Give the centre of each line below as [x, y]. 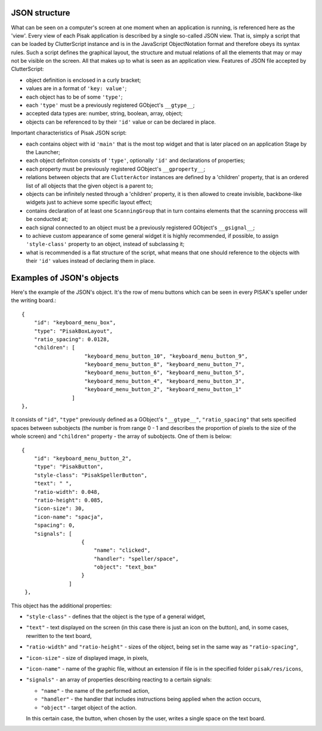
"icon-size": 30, [59, 509]
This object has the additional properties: [61, 606]
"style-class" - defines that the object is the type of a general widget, [116, 617]
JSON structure [41, 13]
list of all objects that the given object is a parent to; [89, 186]
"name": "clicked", [122, 550]
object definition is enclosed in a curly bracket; [83, 80]
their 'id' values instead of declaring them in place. [91, 261]
